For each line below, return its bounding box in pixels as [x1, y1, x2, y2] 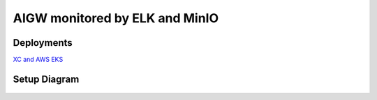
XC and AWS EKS [13, 56, 64, 64]
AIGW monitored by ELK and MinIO [13, 10, 219, 26]
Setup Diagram [13, 73, 80, 85]
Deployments [13, 37, 73, 49]
